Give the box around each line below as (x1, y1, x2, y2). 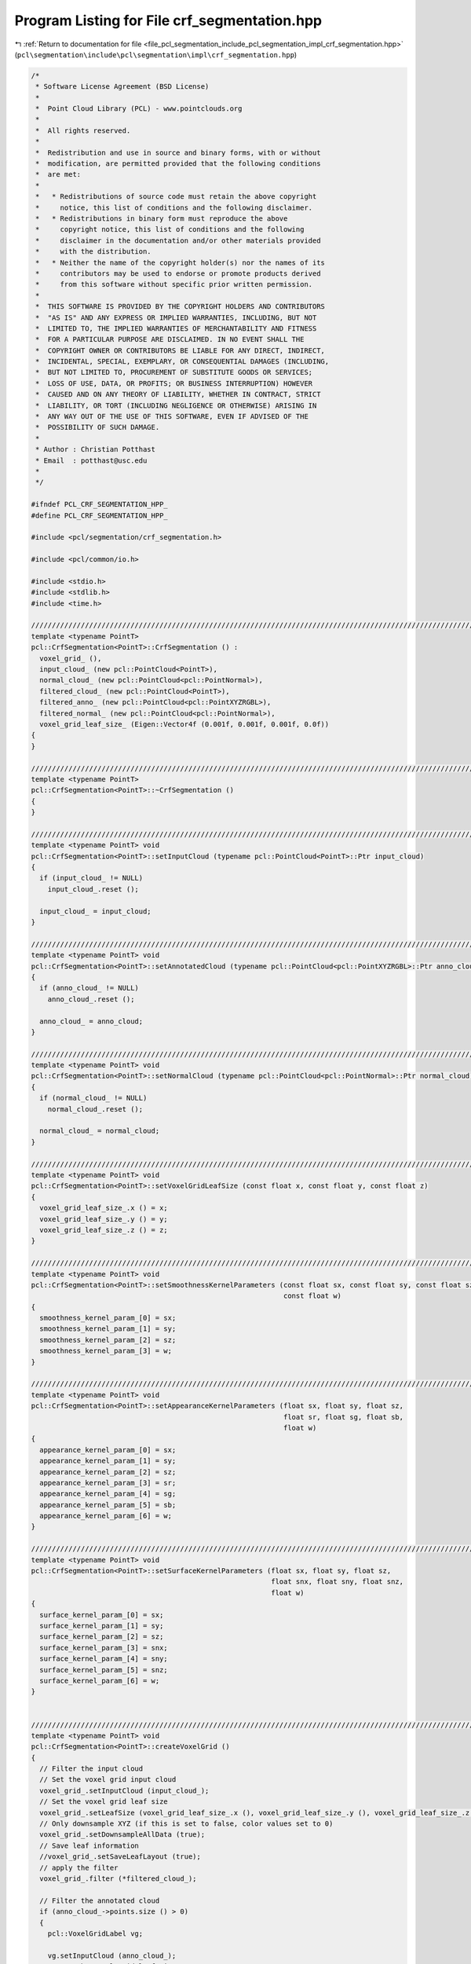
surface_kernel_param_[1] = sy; (39, 1621, 164, 1630)
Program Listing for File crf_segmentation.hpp (14, 12, 322, 29)
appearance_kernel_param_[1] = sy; (39, 1457, 177, 1465)
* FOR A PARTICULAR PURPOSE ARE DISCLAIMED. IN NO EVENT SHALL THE (35, 335, 305, 344)
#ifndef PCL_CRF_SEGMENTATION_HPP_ (31, 500, 168, 509)
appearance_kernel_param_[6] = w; (39, 1511, 173, 1520)
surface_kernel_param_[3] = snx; (39, 1643, 168, 1652)
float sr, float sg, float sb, (283, 1413, 404, 1421)
